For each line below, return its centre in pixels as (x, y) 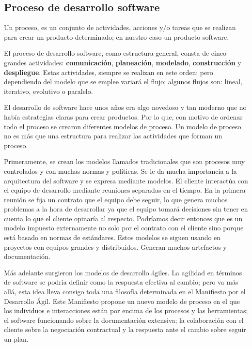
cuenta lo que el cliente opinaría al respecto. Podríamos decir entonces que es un (123, 218)
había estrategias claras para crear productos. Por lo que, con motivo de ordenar (123, 116)
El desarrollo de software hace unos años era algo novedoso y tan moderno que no (125, 107)
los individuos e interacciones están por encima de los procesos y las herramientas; (126, 310)
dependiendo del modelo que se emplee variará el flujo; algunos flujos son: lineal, (123, 82)
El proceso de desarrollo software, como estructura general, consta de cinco (115, 53)
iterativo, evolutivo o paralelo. (48, 91)
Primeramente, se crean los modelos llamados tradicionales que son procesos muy (125, 161)
